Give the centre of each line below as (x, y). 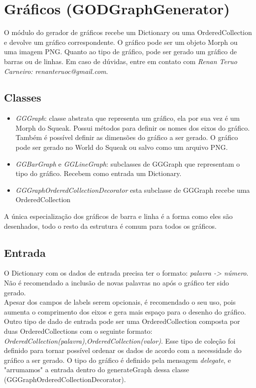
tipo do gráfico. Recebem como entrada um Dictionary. (98, 173)
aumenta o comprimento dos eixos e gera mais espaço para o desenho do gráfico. (125, 311)
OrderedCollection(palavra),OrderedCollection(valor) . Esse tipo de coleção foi (120, 340)
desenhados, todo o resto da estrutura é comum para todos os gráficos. (110, 226)
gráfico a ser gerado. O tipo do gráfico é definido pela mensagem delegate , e (117, 360)
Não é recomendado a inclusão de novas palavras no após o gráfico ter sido (117, 283)
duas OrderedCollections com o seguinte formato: (78, 331)
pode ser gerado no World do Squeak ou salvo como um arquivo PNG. (122, 147)
